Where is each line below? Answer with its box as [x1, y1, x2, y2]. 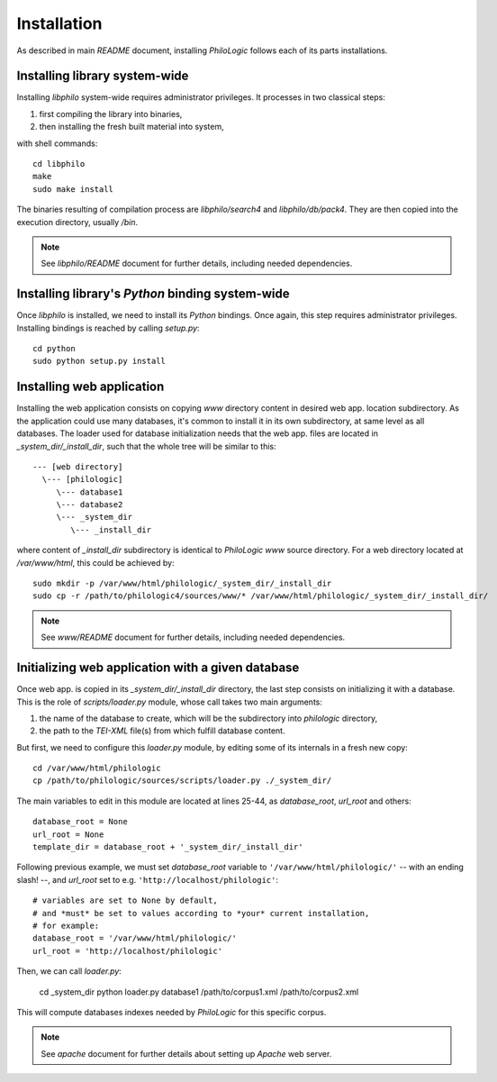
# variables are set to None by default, [32, 896, 218, 905]
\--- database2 [56, 500, 123, 510]
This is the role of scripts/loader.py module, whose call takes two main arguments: [16, 696, 323, 707]
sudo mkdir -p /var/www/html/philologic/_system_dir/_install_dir [32, 578, 332, 589]
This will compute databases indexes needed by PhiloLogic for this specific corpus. [16, 1006, 327, 1017]
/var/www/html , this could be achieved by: [16, 557, 175, 568]
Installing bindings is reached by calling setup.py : [16, 323, 200, 333]
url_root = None [32, 829, 104, 840]
